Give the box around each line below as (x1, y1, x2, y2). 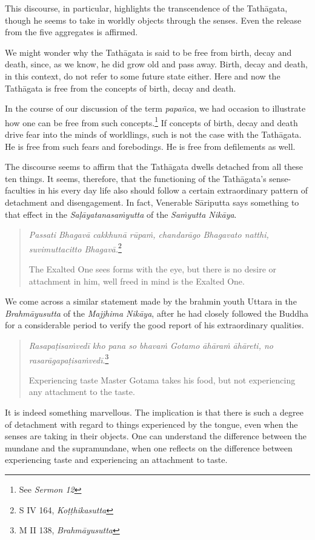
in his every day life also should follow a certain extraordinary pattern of (38, 184, 308, 197)
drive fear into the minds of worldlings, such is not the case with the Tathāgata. (5, 128, 302, 140)
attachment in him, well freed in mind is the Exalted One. (28, 274, 245, 287)
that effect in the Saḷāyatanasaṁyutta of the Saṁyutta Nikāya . (5, 208, 237, 220)
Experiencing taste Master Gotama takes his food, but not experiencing (28, 373, 296, 386)
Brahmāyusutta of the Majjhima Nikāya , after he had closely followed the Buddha (5, 306, 308, 319)
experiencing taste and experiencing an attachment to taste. (5, 453, 228, 466)
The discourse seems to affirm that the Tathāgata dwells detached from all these (5, 160, 303, 173)
